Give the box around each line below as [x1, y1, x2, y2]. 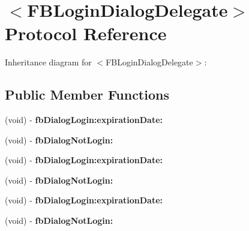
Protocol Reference [5, 21, 167, 46]
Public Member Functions [5, 85, 169, 104]
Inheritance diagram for [5, 56, 92, 68]
